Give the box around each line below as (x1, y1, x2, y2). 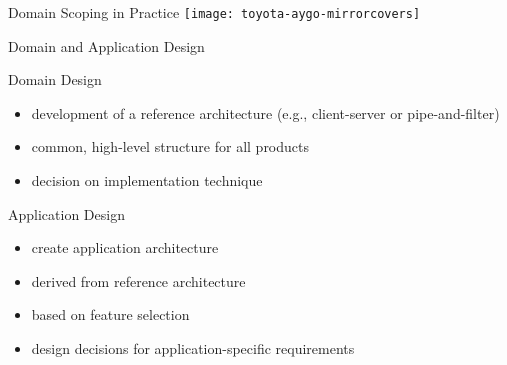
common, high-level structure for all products (31, 136, 310, 157)
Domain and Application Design (8, 35, 205, 56)
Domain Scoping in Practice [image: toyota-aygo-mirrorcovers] (8, 2, 421, 22)
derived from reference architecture (31, 270, 246, 291)
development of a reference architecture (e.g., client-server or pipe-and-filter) (31, 102, 500, 123)
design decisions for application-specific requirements (31, 338, 355, 358)
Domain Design (8, 69, 102, 90)
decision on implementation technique (31, 170, 263, 191)
